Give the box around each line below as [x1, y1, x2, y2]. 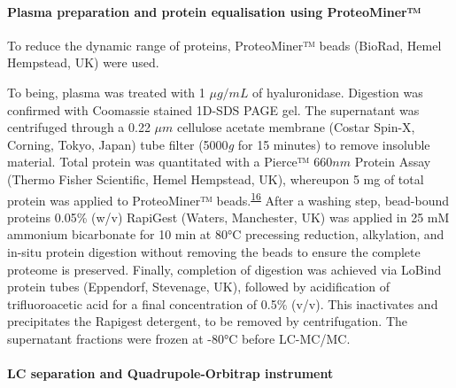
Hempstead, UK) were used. [7, 53, 159, 72]
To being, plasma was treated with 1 [7, 82, 205, 101]
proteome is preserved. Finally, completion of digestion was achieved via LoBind [7, 260, 442, 278]
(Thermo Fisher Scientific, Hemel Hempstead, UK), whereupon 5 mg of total [7, 169, 424, 188]
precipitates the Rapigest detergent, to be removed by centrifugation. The [7, 312, 407, 330]
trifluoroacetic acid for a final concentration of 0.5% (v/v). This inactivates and [7, 294, 438, 313]
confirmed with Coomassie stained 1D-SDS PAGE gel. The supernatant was [7, 100, 420, 119]
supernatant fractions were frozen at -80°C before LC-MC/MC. [7, 329, 351, 347]
